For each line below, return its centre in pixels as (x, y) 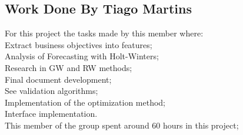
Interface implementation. (51, 114)
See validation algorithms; (51, 91)
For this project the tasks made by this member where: (104, 33)
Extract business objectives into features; (79, 44)
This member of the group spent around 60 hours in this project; (122, 125)
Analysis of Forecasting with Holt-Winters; (82, 56)
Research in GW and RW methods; (69, 67)
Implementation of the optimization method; (85, 102)
